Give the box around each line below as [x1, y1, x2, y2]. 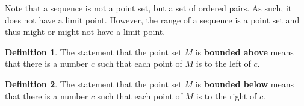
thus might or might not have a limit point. [5, 25, 166, 38]
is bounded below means [195, 77, 294, 90]
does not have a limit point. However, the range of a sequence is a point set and [5, 13, 300, 26]
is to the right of [196, 89, 257, 102]
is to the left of [196, 57, 251, 70]
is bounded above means [195, 45, 294, 58]
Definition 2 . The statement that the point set [5, 77, 182, 90]
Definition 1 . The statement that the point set [5, 45, 182, 58]
